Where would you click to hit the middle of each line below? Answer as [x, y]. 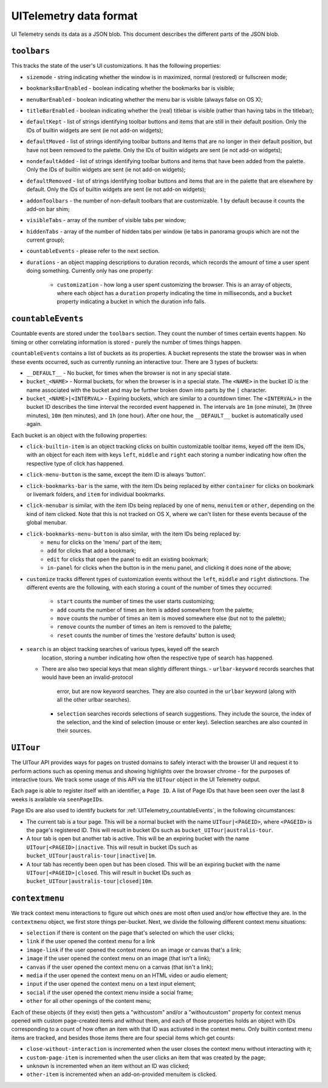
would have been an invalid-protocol [87, 677]
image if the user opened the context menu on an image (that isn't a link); [118, 958]
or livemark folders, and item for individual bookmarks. [96, 494]
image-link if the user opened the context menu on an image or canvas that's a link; [134, 950]
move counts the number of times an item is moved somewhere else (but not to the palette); [171, 618]
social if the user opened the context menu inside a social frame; [110, 992]
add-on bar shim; [48, 209]
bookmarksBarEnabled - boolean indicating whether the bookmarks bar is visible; [131, 88]
